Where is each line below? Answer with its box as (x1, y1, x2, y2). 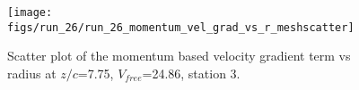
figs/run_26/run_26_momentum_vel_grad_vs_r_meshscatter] (7, 20, 355, 34)
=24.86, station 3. (142, 63, 241, 82)
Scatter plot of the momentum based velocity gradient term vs (7, 46, 351, 65)
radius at (7, 63, 57, 82)
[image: (7, 6, 53, 19)
